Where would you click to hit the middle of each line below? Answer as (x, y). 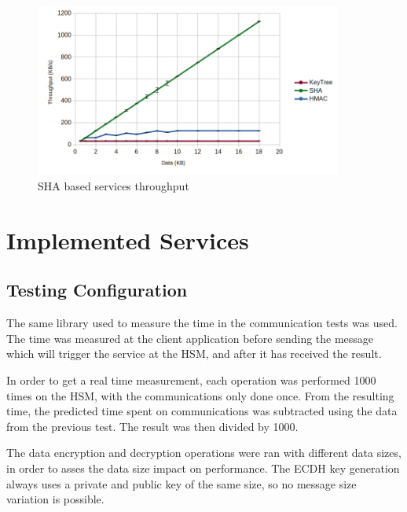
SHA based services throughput (114, 186)
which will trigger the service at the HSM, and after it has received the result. (194, 354)
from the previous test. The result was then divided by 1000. (152, 426)
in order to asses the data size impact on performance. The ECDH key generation (203, 468)
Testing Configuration (97, 290)
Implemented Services (128, 239)
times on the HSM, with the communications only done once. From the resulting (200, 395)
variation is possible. (55, 499)
